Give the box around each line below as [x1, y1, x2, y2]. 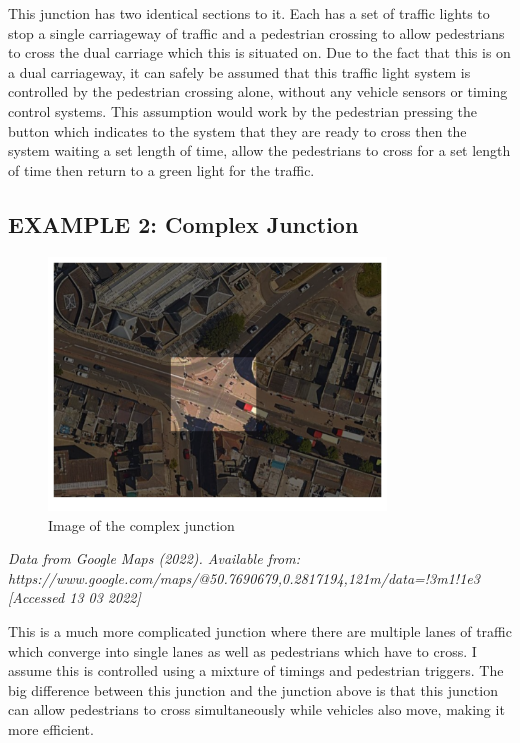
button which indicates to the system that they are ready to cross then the [8, 120, 467, 141]
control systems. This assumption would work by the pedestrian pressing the [8, 100, 478, 121]
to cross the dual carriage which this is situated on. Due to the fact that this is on [8, 42, 511, 63]
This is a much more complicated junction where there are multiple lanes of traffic [8, 620, 512, 641]
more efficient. [8, 718, 94, 739]
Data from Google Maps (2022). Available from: [8, 548, 301, 569]
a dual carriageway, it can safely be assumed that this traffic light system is [8, 61, 471, 82]
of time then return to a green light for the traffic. [8, 159, 315, 180]
